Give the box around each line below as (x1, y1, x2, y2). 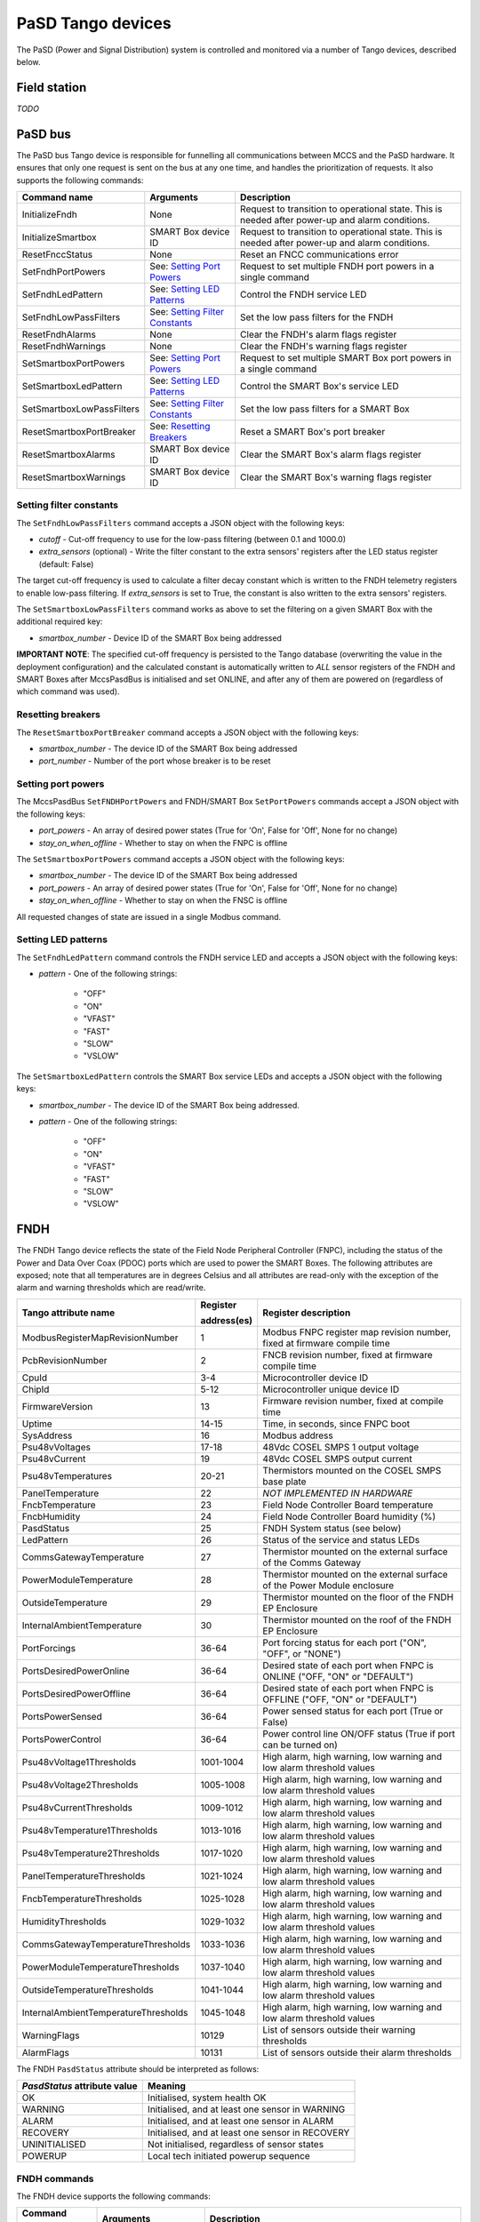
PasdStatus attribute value (21, 2080, 138, 2092)
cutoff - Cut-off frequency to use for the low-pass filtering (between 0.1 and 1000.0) (38, 534, 347, 545)
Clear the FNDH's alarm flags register (240, 328, 397, 340)
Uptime (21, 1418, 52, 1430)
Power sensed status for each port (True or (262, 1705, 444, 1717)
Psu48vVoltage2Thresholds (21, 1778, 139, 1791)
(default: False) (38, 558, 94, 569)
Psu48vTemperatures (21, 1469, 113, 1482)
